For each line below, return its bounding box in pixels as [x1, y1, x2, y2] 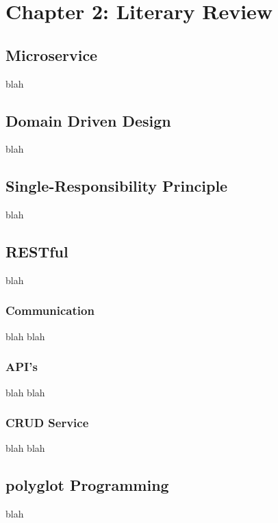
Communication [5, 302, 94, 319]
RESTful [5, 241, 68, 262]
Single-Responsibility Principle [5, 175, 228, 196]
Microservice [5, 44, 98, 65]
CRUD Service [5, 414, 89, 431]
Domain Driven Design [5, 110, 171, 131]
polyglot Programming [5, 474, 169, 496]
